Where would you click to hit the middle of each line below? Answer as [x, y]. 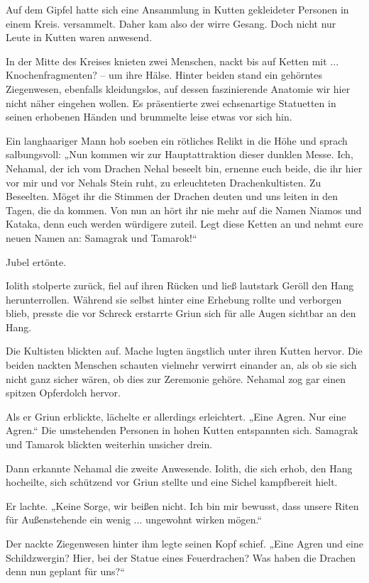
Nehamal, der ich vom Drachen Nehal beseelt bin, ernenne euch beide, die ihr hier [184, 168]
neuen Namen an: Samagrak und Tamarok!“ [101, 237]
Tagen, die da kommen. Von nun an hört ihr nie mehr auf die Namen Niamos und [184, 210]
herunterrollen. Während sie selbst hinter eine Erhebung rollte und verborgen [174, 299]
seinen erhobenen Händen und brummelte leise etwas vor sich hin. [149, 117]
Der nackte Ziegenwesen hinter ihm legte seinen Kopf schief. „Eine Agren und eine [184, 543]
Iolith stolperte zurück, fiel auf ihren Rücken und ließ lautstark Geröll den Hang [180, 285]
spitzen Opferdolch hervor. [63, 393]
